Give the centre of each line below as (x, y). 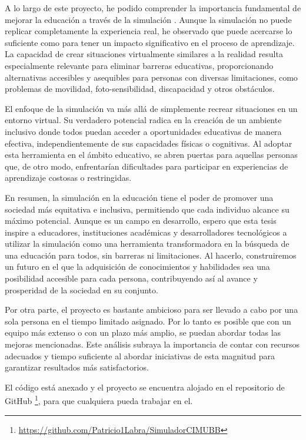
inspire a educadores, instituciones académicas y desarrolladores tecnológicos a (146, 232)
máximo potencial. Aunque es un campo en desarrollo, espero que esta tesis (141, 221)
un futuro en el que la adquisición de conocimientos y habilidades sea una (137, 267)
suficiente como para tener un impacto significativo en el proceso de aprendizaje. (150, 42)
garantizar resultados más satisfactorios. (77, 367)
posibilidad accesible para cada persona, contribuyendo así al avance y (131, 278)
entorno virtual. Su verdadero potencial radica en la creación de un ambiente (143, 120)
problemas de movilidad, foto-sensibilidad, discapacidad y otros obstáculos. (140, 89)
